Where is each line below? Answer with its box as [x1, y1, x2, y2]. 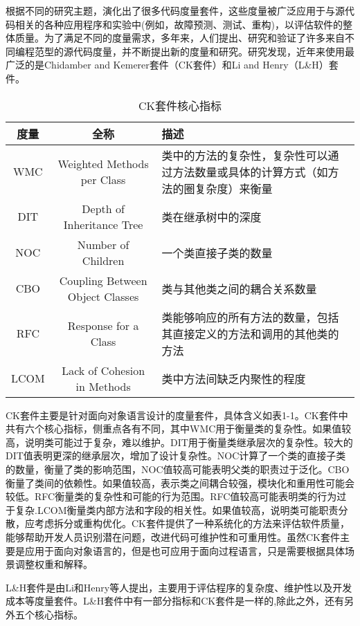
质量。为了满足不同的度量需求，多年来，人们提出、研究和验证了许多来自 [15, 30, 345, 45]
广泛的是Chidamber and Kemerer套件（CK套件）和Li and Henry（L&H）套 [6, 57, 339, 72]
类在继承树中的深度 [161, 208, 262, 225]
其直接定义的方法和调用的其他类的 [161, 325, 339, 342]
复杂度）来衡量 [195, 180, 273, 196]
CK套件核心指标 [138, 97, 222, 113]
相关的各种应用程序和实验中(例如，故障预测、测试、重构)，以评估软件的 [15, 17, 343, 31]
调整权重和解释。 [15, 557, 93, 571]
